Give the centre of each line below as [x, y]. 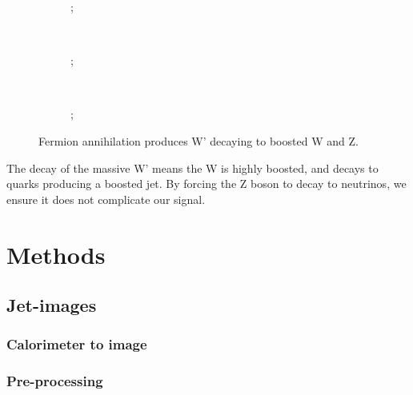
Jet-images [52, 305]
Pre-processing [55, 381]
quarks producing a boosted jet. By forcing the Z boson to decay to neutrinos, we [206, 184]
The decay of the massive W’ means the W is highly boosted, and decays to [192, 168]
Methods [56, 254]
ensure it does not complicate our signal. [106, 199]
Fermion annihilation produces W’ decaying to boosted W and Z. [198, 140]
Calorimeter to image [77, 344]
